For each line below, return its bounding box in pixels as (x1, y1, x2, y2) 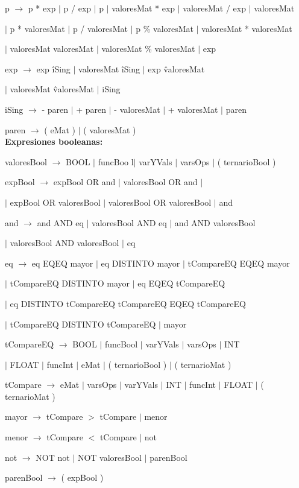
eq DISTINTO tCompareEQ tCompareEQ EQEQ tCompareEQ (10, 297, 246, 309)
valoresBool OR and (123, 176, 198, 188)
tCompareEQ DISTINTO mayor (10, 277, 130, 290)
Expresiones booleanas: (5, 135, 103, 148)
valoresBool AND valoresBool (10, 236, 119, 249)
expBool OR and (53, 176, 116, 188)
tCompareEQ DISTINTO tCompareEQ (10, 317, 156, 330)
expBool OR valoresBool (10, 195, 101, 208)
